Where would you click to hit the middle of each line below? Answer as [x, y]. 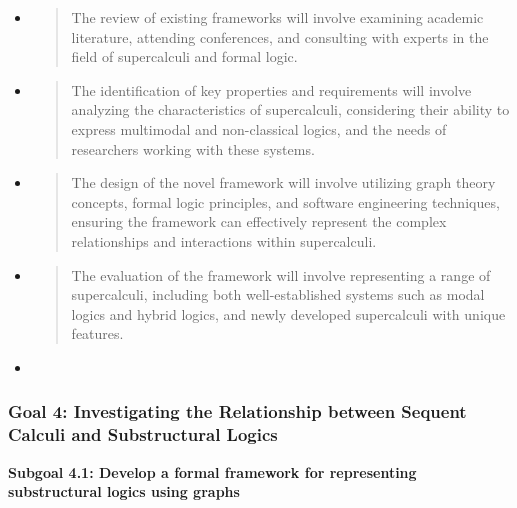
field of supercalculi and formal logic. [184, 56]
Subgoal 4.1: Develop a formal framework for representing [212, 471]
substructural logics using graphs [124, 491]
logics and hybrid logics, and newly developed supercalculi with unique [288, 313]
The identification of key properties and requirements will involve [271, 89]
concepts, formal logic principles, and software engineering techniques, [285, 201]
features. [97, 333]
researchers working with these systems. [193, 148]
